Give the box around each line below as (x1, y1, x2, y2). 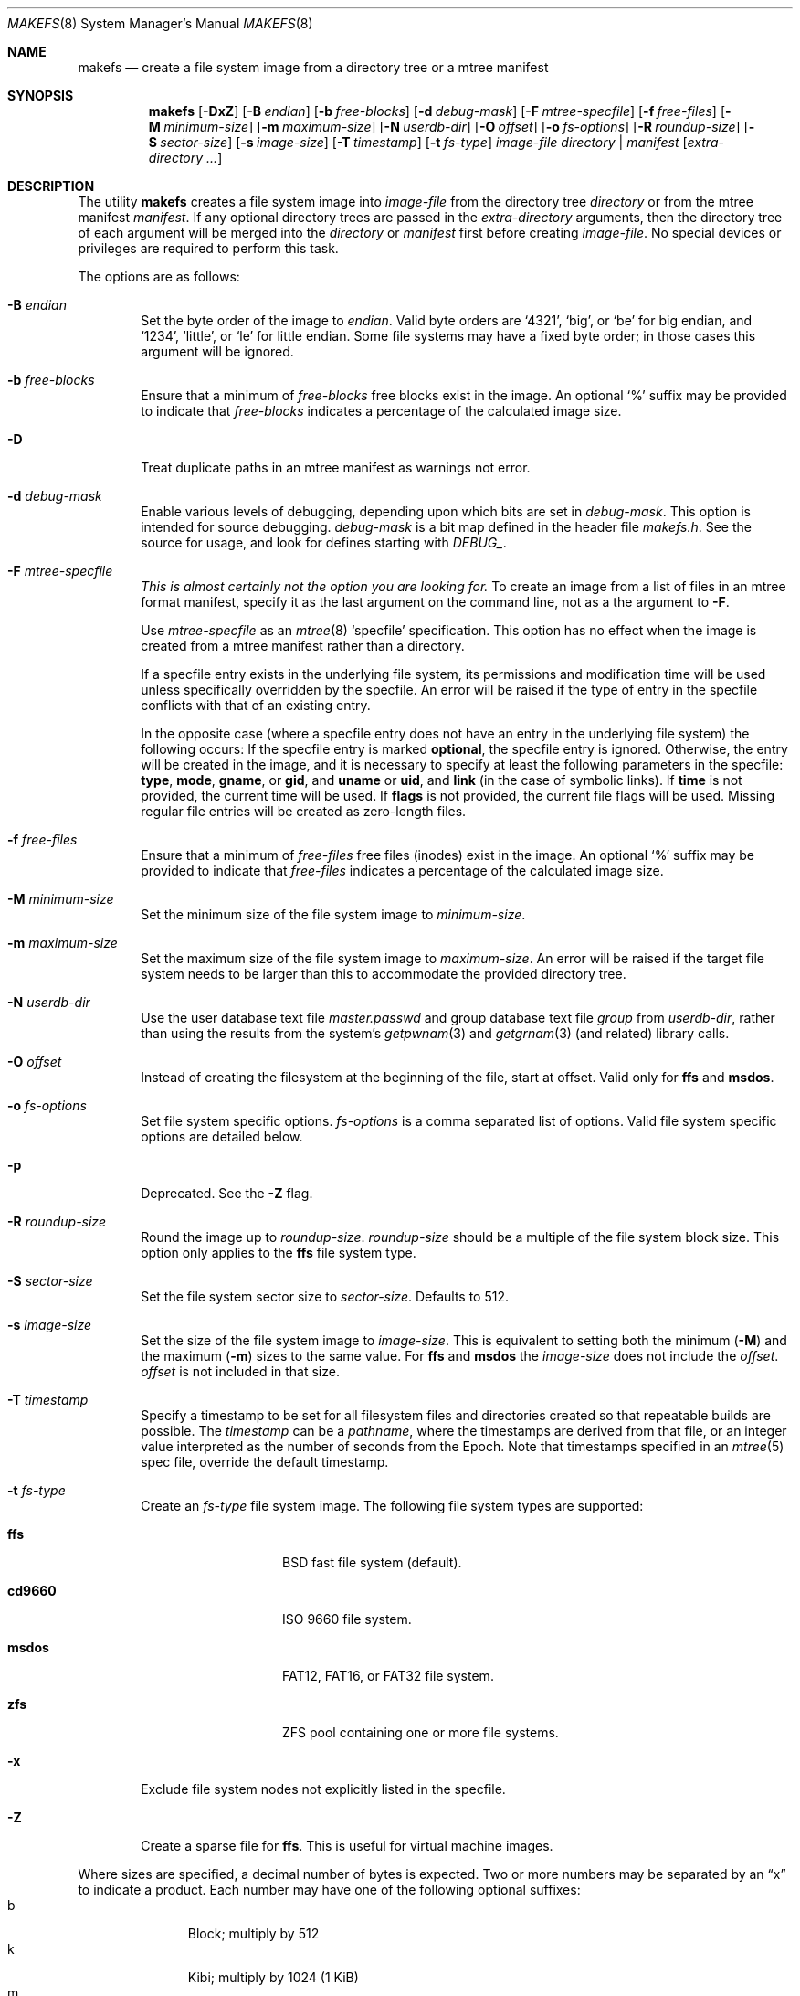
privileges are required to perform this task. (78, 240, 339, 256)
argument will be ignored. (141, 344, 294, 359)
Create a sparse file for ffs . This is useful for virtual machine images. (141, 1838, 553, 1853)
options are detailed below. (141, 1129, 303, 1144)
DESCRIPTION (7, 178, 95, 194)
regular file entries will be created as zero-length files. (141, 803, 467, 819)
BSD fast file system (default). (282, 1555, 462, 1570)
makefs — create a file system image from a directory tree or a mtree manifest (78, 59, 549, 75)
